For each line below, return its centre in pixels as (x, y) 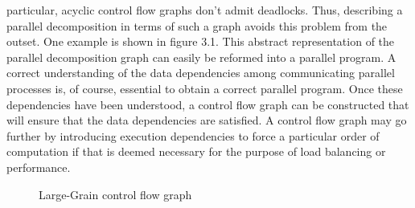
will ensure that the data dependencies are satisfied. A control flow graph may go (207, 120)
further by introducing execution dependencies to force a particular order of (193, 135)
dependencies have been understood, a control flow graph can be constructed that (208, 104)
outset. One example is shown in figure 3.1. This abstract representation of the (201, 41)
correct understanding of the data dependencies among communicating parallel (201, 73)
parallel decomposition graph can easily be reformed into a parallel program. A (201, 57)
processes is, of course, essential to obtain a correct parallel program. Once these (205, 88)
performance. (39, 167)
